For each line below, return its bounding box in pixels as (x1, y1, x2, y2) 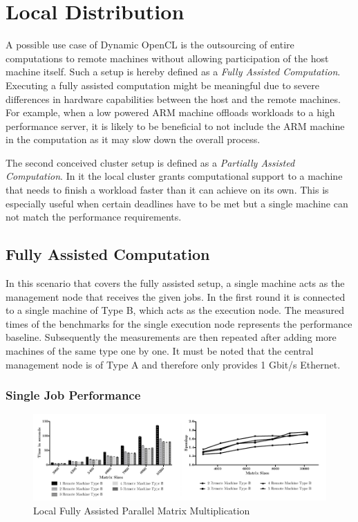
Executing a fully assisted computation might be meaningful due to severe (6, 77, 319, 92)
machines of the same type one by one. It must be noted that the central (6, 344, 314, 358)
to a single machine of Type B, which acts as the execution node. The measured (6, 303, 345, 317)
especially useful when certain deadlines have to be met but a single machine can (6, 196, 348, 210)
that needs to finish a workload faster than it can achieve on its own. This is (6, 183, 329, 197)
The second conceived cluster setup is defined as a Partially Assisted (6, 155, 295, 169)
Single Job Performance (6, 386, 141, 404)
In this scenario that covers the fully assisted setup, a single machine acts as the (6, 276, 345, 290)
